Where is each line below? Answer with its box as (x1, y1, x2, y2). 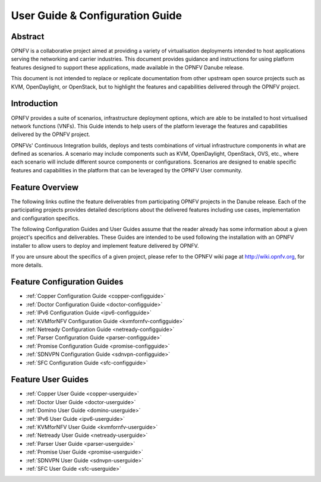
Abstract (11, 31, 45, 42)
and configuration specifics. (11, 215, 80, 222)
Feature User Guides (11, 374, 89, 385)
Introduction (11, 99, 58, 109)
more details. (11, 262, 43, 269)
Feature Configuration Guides (11, 277, 124, 287)
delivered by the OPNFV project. (11, 131, 90, 138)
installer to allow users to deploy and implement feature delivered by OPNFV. (11, 242, 199, 249)
